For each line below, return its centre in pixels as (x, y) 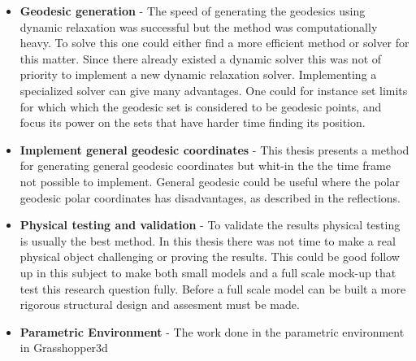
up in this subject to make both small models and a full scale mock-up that (208, 272)
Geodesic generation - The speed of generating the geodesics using (193, 11)
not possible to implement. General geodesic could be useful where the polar (210, 181)
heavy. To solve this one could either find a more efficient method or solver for (214, 43)
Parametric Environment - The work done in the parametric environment (212, 331)
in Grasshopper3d (64, 348)
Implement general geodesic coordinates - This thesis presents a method (214, 149)
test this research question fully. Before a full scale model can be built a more (213, 288)
